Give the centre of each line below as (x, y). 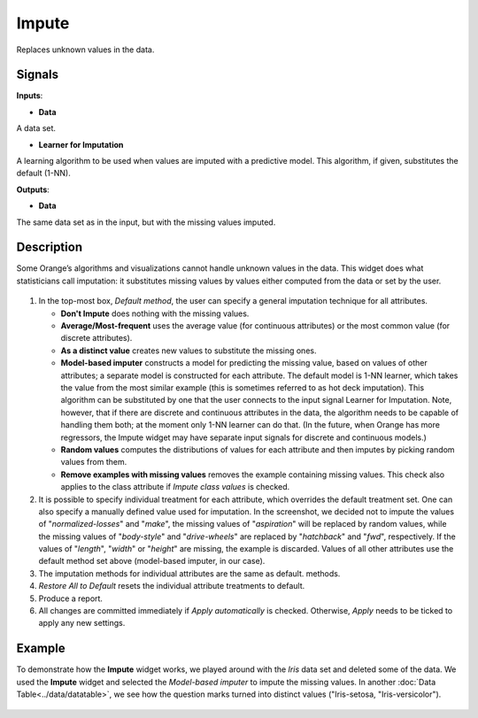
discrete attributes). (96, 338)
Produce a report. (71, 598)
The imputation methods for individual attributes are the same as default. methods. (189, 573)
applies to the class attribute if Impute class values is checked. (175, 487)
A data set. (36, 128)
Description (50, 247)
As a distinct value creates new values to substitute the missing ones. (189, 351)
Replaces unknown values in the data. (85, 50)
